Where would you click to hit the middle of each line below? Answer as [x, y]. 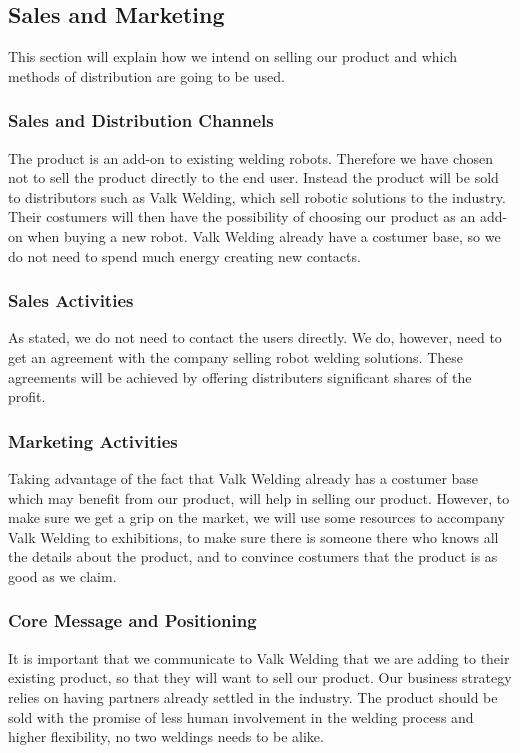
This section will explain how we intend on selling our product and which [233, 56]
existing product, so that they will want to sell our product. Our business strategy [260, 677]
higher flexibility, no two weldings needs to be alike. [166, 736]
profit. [27, 396]
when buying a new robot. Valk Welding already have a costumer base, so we [264, 235]
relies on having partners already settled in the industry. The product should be [253, 696]
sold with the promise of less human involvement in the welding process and [241, 716]
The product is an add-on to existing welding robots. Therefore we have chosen [250, 157]
